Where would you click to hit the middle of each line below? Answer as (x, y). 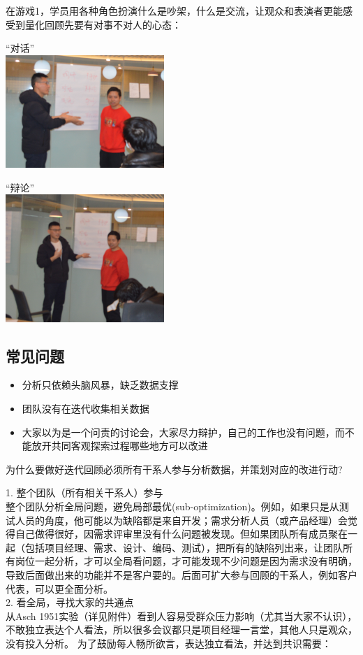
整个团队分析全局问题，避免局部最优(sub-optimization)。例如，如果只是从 (172, 506)
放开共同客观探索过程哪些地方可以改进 (120, 446)
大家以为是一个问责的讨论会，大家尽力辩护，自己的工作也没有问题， (178, 432)
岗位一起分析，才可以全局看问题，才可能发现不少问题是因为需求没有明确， (186, 561)
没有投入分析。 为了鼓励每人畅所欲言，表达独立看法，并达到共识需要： (169, 643)
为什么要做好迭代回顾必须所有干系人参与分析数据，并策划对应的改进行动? (174, 469)
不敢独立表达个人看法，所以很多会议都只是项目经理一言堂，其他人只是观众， (181, 629)
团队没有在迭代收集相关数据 (86, 409)
